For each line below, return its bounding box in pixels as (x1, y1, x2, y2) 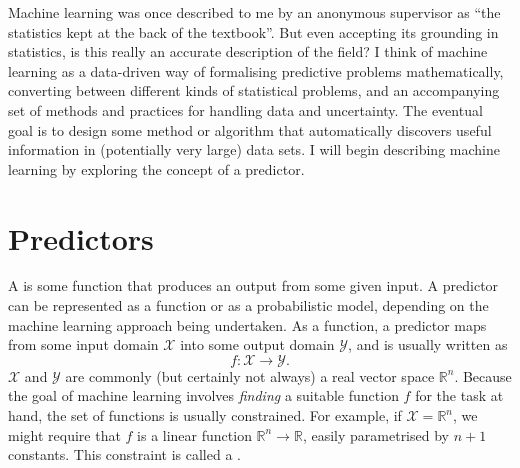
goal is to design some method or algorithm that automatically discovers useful (8, 119, 492, 140)
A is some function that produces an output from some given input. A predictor (8, 275, 499, 296)
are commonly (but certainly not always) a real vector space (65, 365, 435, 386)
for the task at (415, 385, 504, 406)
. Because (454, 365, 512, 386)
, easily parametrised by (302, 424, 449, 445)
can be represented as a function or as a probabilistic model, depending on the (8, 295, 489, 316)
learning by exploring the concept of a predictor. (8, 158, 305, 179)
